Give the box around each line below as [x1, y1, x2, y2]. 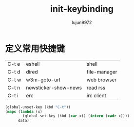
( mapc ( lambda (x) [5, 109, 42, 114]
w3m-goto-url [26, 76, 60, 83]
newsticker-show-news [26, 84, 82, 91]
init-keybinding [50, 3, 114, 15]
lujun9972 [72, 19, 92, 25]
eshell [26, 60, 40, 67]
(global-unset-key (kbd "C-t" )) [5, 105, 71, 109]
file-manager [86, 68, 117, 75]
